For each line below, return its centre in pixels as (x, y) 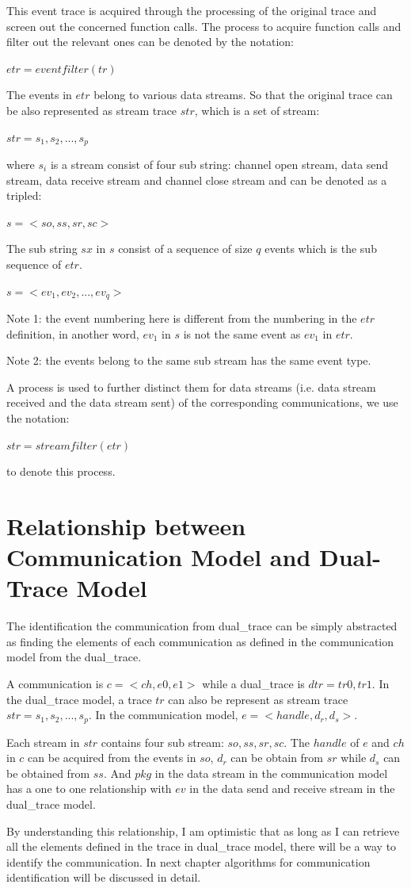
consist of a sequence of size (185, 249)
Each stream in (43, 742)
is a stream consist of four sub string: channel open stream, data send (219, 165)
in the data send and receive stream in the (292, 788)
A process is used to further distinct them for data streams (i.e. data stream (191, 387)
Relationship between (126, 525)
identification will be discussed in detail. (104, 877)
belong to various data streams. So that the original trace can (243, 95)
